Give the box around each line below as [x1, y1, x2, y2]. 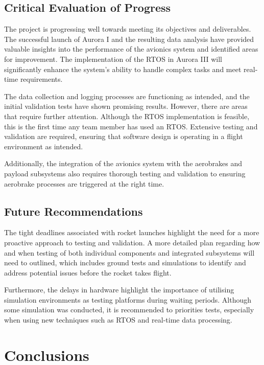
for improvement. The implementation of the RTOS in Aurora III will [4, 53, 222, 64]
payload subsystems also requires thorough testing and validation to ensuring [4, 168, 246, 178]
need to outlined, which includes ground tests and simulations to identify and [4, 257, 246, 268]
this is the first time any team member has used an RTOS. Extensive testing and [4, 121, 258, 131]
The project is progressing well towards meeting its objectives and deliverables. [4, 24, 251, 34]
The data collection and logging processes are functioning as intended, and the [4, 90, 250, 101]
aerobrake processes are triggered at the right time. [4, 178, 164, 189]
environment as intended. [4, 141, 83, 151]
